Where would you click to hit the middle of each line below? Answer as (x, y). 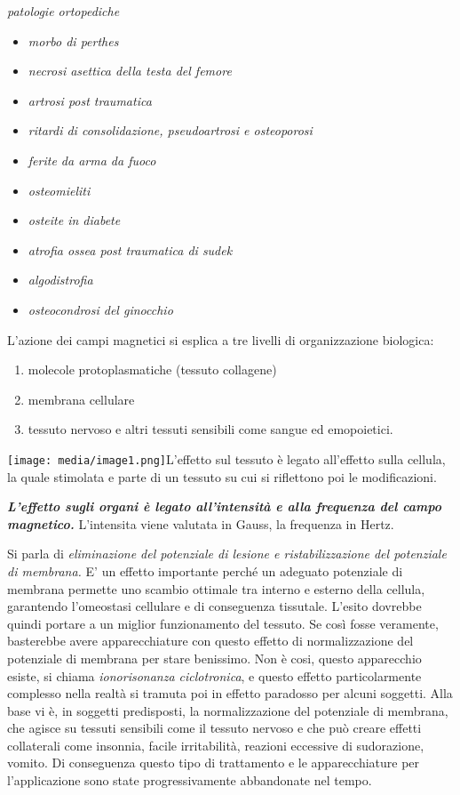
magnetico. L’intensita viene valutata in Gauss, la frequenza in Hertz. (201, 523)
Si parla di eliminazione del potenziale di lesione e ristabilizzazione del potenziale (227, 554)
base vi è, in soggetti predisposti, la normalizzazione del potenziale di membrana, (228, 710)
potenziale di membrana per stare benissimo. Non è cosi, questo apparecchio (214, 658)
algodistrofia (60, 280)
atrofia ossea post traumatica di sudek (130, 249)
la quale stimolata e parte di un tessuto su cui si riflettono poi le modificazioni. (222, 476)
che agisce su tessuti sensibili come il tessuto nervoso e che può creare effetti (214, 728)
